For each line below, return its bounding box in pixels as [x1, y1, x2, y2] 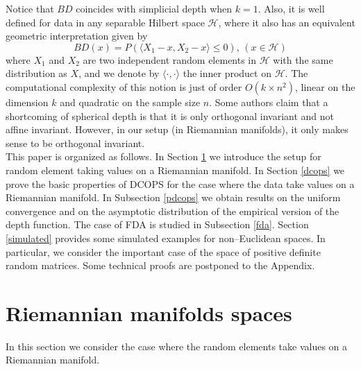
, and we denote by [78, 66, 160, 80]
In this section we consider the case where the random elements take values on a [6, 338, 348, 353]
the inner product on [183, 66, 271, 80]
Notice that [6, 1, 54, 15]
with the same [273, 52, 333, 67]
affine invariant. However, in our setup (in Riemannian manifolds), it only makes [6, 122, 349, 137]
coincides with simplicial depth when [76, 1, 233, 15]
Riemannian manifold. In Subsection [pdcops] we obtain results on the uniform [6, 190, 341, 205]
